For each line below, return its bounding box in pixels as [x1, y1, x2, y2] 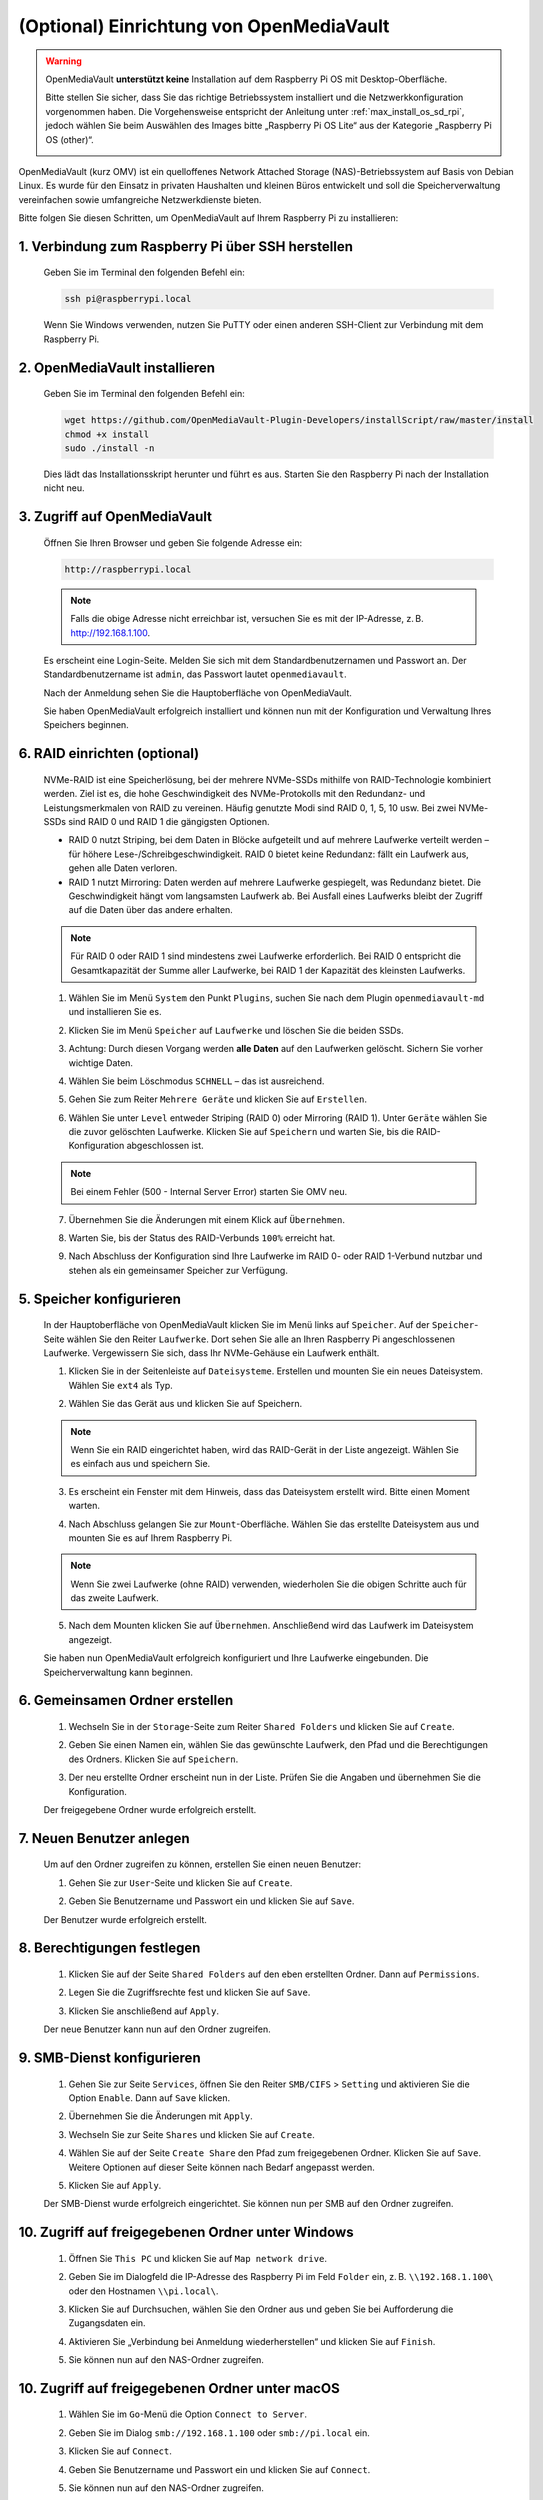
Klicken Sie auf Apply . [68, 2179, 162, 2191]
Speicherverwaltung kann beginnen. [43, 1666, 194, 1678]
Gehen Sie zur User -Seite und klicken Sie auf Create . [68, 1876, 293, 1889]
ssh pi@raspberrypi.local [64, 293, 192, 305]
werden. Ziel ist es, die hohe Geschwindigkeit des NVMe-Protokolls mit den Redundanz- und [43, 788, 426, 800]
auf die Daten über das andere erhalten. [68, 904, 234, 916]
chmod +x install [64, 428, 150, 440]
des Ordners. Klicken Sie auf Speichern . [68, 1753, 239, 1765]
